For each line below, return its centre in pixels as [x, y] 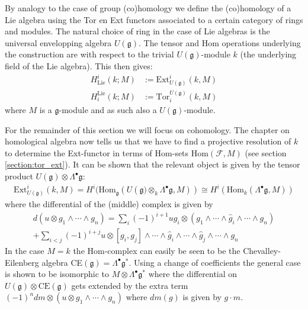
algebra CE [62, 262]
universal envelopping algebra [58, 42]
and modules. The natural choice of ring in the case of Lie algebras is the [137, 31]
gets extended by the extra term [130, 285]
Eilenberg [22, 262]
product [19, 176]
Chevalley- [262, 251]
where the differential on [193, 274]
